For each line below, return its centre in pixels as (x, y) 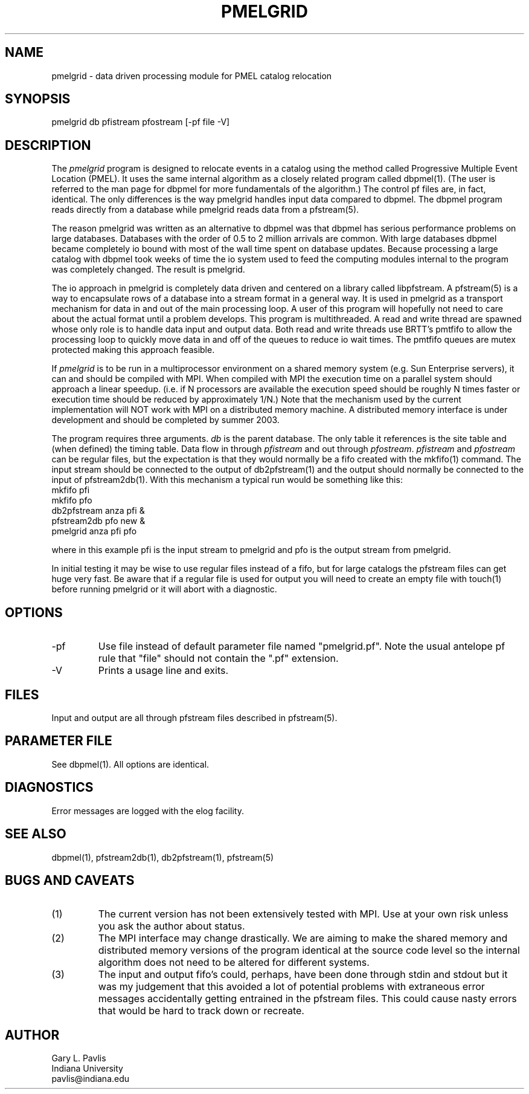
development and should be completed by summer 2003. (165, 420)
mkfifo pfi (71, 490)
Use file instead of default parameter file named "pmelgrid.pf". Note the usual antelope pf (302, 646)
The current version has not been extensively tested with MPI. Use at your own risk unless (303, 914)
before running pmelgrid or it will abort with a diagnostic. (164, 589)
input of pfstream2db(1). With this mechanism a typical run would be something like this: (227, 480)
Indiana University (87, 1069)
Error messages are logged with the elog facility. (148, 811)
